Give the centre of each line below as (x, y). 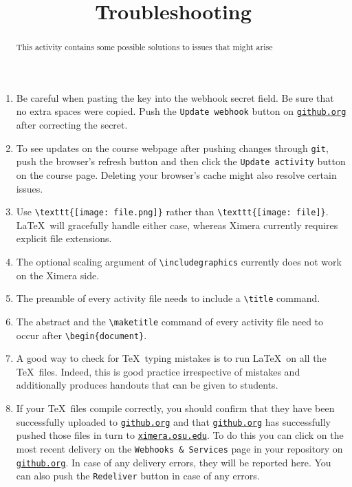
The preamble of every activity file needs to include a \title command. (168, 298)
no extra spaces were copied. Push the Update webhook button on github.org (181, 111)
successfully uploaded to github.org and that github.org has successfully (173, 421)
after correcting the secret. (72, 125)
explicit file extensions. (64, 238)
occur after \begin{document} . (81, 335)
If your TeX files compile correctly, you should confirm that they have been (175, 408)
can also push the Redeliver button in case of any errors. (138, 476)
